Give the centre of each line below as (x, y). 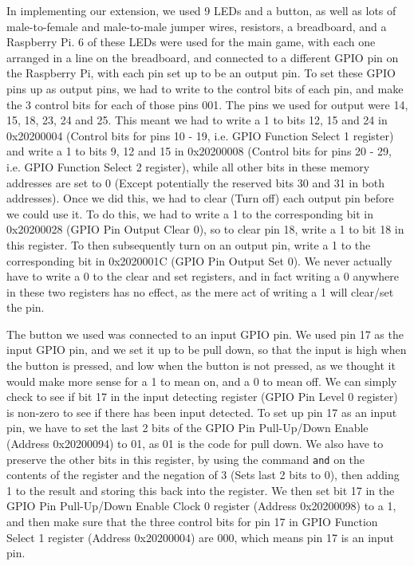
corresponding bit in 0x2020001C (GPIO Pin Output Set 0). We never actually (199, 260)
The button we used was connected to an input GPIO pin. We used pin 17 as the (205, 334)
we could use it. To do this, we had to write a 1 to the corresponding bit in (190, 213)
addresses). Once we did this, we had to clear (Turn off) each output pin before (200, 198)
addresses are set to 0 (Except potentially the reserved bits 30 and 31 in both (196, 182)
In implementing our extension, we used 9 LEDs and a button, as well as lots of (201, 10)
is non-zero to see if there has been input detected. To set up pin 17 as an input (202, 412)
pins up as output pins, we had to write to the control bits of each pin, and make (205, 88)
